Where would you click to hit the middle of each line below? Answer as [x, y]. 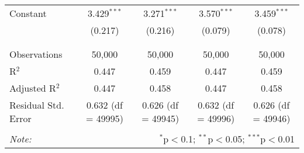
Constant [28, 13]
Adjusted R [33, 88]
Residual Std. [37, 105]
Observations [36, 54]
